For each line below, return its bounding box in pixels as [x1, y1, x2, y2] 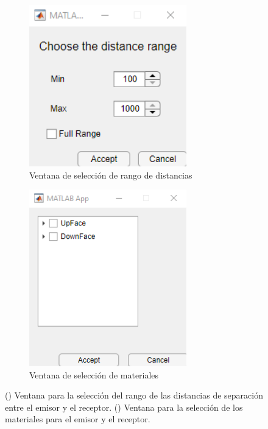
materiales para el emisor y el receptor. [5, 413, 150, 425]
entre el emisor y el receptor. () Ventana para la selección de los [5, 400, 243, 413]
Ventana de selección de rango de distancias [29, 168, 192, 181]
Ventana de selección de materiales [29, 368, 159, 381]
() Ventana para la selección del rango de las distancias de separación [5, 389, 263, 402]
